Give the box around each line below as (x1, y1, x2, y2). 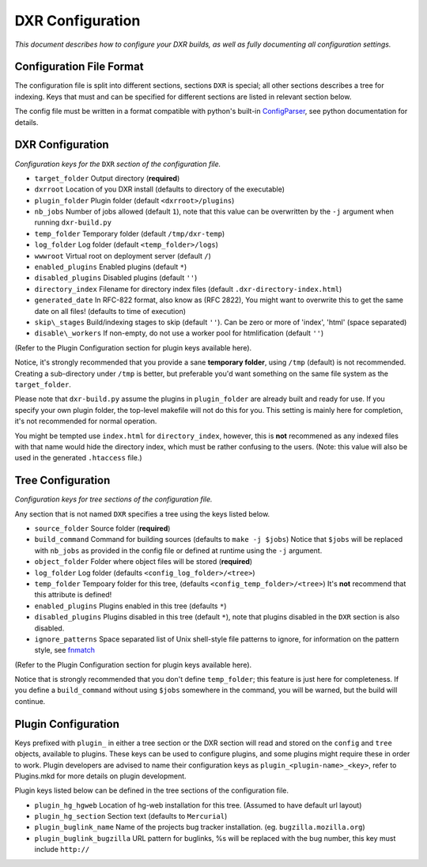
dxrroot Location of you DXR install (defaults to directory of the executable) (34, 184, 285, 194)
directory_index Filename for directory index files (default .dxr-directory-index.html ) (34, 284, 342, 293)
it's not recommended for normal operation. (14, 416, 157, 426)
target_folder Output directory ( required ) (34, 173, 180, 183)
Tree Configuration (14, 474, 111, 487)
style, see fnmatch (34, 646, 95, 655)
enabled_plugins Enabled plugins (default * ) (34, 262, 187, 272)
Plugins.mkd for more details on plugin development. (14, 771, 187, 781)
